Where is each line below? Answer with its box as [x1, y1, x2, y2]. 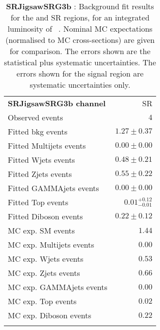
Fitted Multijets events [8, 140, 86, 151]
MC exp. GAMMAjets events [8, 281, 107, 292]
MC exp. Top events [8, 295, 77, 307]
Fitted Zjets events [8, 168, 72, 179]
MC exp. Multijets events [8, 239, 94, 250]
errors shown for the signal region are [17, 68, 144, 79]
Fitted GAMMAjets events [8, 182, 99, 194]
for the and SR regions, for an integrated [10, 12, 150, 23]
